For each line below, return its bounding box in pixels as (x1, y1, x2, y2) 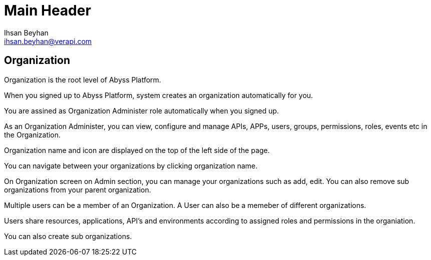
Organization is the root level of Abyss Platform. (4, 75, 161, 84)
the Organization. (4, 130, 61, 139)
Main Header (4, 2, 91, 19)
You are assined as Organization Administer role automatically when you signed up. (4, 106, 279, 115)
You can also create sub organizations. (4, 231, 132, 240)
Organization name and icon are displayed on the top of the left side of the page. (4, 145, 270, 154)
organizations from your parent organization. (4, 185, 151, 194)
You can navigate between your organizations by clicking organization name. (4, 161, 258, 170)
